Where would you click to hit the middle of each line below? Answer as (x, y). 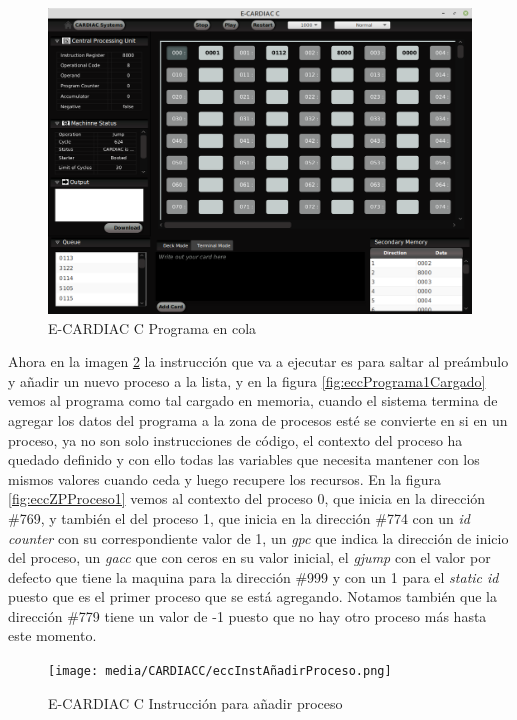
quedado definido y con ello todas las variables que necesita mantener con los (244, 459)
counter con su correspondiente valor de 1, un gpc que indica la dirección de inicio (258, 537)
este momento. (52, 635)
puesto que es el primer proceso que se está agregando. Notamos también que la (252, 596)
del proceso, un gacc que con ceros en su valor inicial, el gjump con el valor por (249, 557)
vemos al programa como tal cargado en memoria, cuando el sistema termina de (253, 400)
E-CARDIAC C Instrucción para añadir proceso (195, 702)
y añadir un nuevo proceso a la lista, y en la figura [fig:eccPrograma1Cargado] (247, 380)
